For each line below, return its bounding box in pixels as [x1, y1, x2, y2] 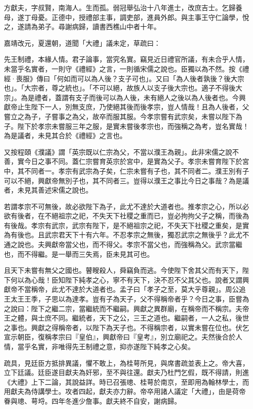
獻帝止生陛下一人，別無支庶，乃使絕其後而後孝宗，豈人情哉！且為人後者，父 [4, 102, 249, 112]
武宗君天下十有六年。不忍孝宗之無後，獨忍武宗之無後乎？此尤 [44, 230, 242, 240]
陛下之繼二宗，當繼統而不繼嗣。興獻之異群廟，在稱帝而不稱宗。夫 [31, 303, 242, 313]
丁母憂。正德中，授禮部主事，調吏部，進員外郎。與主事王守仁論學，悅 [24, 12, 249, 22]
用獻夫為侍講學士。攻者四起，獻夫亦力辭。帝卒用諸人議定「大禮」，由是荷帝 [4, 386, 246, 396]
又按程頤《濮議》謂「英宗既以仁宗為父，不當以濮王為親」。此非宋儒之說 [4, 146, 232, 157]
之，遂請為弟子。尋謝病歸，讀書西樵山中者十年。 [4, 21, 161, 32]
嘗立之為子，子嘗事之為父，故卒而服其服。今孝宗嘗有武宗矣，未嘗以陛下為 [4, 111, 242, 121]
